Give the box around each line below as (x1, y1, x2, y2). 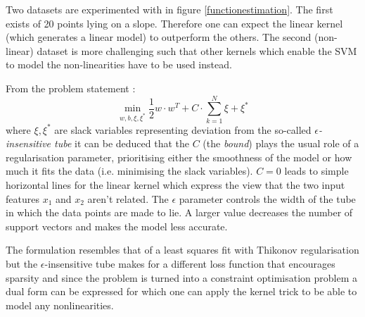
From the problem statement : (6, 80, 136, 95)
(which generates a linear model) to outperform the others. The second (6, 30, 312, 44)
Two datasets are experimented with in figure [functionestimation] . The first (6, 2, 333, 16)
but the (6, 256, 38, 271)
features (6, 191, 39, 206)
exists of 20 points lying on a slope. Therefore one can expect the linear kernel (6, 15, 343, 30)
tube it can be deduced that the (54, 136, 190, 151)
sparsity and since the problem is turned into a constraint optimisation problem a (6, 270, 358, 285)
